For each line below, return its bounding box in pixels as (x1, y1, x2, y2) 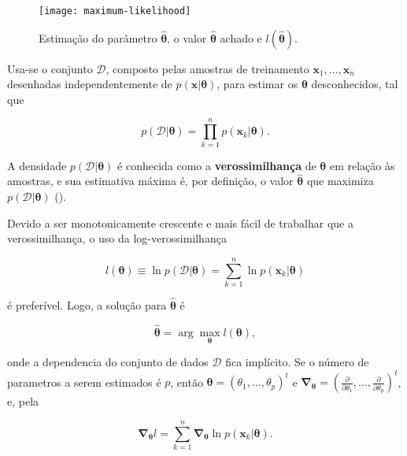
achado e (220, 29, 262, 46)
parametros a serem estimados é (7, 373, 161, 390)
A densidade (7, 157, 67, 173)
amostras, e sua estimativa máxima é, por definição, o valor (7, 172, 294, 189)
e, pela (7, 393, 39, 410)
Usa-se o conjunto (7, 60, 93, 76)
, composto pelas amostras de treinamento (105, 60, 309, 76)
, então (170, 373, 203, 390)
